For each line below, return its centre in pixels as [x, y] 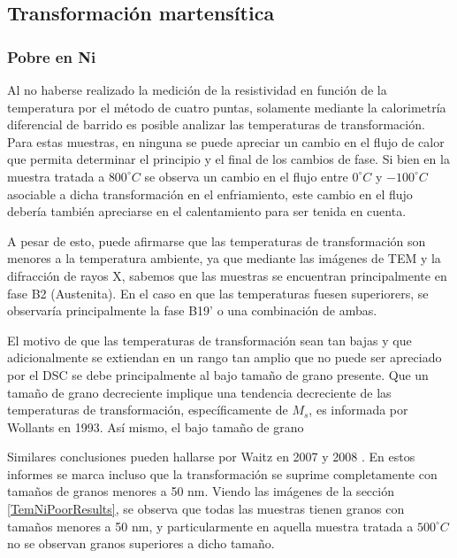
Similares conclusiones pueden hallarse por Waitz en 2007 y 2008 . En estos [211, 457]
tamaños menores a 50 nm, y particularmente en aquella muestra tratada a [210, 526]
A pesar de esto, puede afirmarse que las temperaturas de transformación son [217, 240]
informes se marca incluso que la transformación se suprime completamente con [222, 473]
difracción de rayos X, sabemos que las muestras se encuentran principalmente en [227, 275]
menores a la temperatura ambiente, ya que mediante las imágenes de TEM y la [224, 258]
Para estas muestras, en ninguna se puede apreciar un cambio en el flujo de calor [226, 141]
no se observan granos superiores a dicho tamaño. [141, 543]
